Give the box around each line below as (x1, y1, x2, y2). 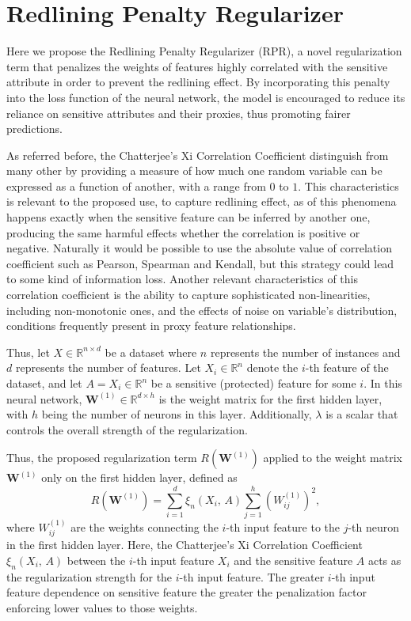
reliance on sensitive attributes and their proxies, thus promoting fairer (6, 104, 351, 121)
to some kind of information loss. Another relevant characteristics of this (6, 271, 358, 287)
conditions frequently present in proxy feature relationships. (6, 317, 296, 334)
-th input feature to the (226, 518, 341, 535)
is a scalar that (325, 406, 398, 422)
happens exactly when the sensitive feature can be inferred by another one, (6, 209, 371, 225)
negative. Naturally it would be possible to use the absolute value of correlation (6, 240, 392, 256)
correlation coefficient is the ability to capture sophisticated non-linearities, (6, 286, 371, 303)
